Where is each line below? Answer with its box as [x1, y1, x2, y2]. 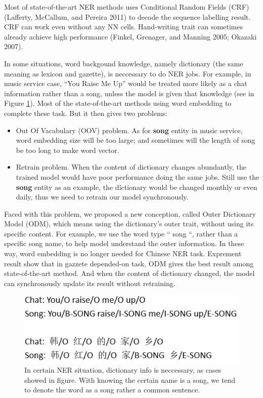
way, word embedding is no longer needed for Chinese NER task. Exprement [4, 248, 242, 259]
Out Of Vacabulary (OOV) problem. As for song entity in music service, [16, 125, 243, 135]
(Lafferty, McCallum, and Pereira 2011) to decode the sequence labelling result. [4, 11, 251, 22]
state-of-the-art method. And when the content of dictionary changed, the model [4, 268, 255, 278]
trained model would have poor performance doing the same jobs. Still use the [16, 171, 259, 182]
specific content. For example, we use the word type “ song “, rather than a [4, 228, 238, 238]
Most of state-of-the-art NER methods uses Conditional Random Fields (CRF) [4, 2, 249, 12]
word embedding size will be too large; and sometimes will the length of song [16, 135, 255, 145]
